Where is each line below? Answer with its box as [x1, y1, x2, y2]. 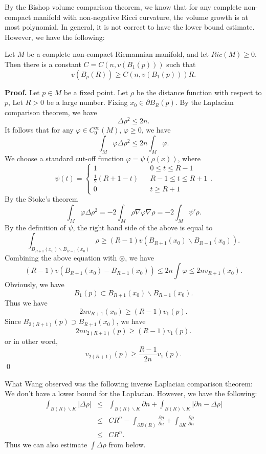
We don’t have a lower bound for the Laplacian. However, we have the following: [5, 388, 257, 399]
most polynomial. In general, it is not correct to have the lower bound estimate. [5, 21, 255, 32]
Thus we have [5, 297, 48, 308]
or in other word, [5, 336, 58, 347]
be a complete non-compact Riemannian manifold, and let [27, 49, 209, 59]
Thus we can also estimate [5, 439, 87, 450]
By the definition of [5, 222, 66, 232]
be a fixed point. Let [63, 87, 128, 97]
